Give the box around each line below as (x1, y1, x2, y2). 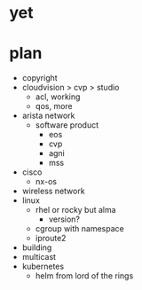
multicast (21, 252, 56, 263)
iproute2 (35, 233, 67, 244)
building (21, 242, 52, 253)
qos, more (35, 101, 73, 112)
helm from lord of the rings (35, 270, 134, 281)
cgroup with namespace (35, 223, 124, 234)
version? (48, 214, 81, 224)
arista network (21, 110, 75, 121)
